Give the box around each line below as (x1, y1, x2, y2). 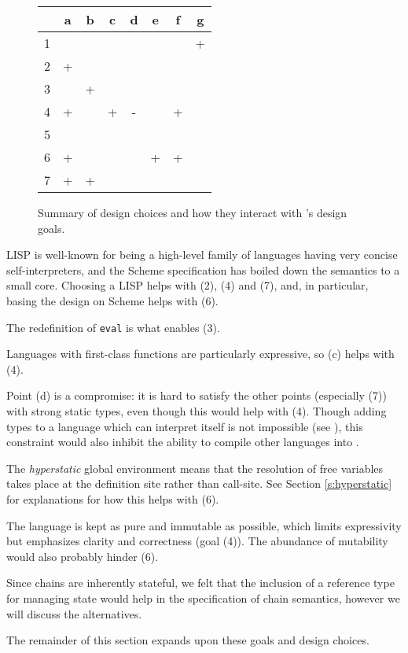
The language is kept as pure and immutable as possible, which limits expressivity (6, 517, 402, 533)
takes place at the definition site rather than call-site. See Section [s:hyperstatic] (6, 475, 392, 492)
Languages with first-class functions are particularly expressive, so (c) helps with (6, 345, 395, 362)
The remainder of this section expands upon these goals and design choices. (6, 632, 369, 648)
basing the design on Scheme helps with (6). (6, 292, 219, 308)
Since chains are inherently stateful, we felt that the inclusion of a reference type (6, 574, 395, 591)
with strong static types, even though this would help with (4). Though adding (6, 403, 387, 419)
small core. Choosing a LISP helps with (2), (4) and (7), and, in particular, (6, 277, 369, 293)
